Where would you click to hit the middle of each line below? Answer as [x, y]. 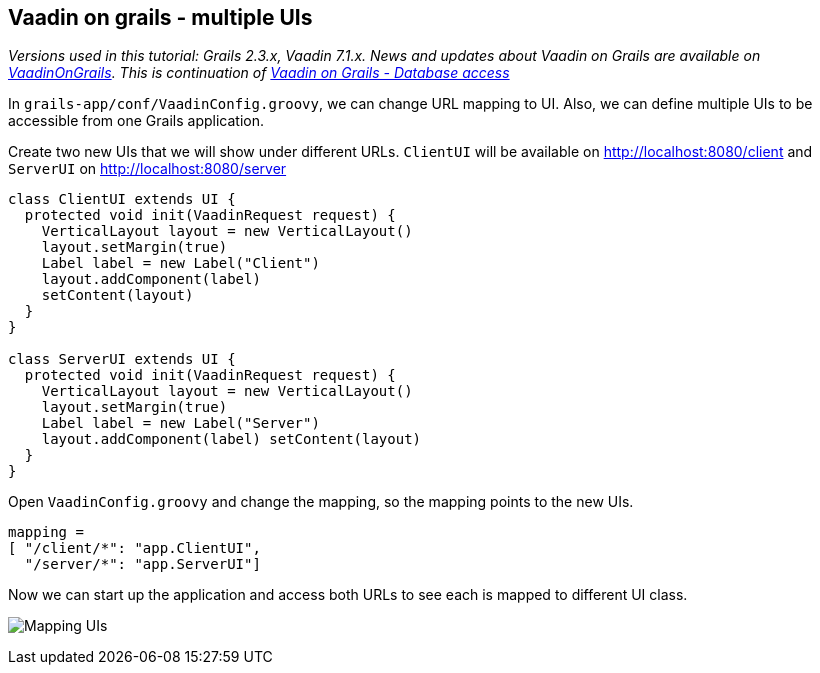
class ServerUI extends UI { [122, 359]
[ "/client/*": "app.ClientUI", [134, 548]
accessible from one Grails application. [136, 121]
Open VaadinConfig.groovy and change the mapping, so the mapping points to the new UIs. [321, 502]
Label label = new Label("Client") [180, 263]
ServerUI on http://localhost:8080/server [147, 169]
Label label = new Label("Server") [180, 423]
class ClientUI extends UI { [122, 199]
